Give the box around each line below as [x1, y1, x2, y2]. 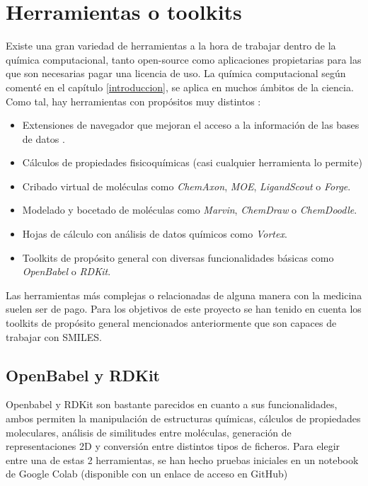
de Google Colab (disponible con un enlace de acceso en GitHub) [6, 466, 288, 481]
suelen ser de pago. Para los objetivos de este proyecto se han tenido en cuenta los [6, 301, 362, 316]
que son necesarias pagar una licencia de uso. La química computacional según [6, 66, 346, 81]
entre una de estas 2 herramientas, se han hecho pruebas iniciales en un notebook [6, 452, 359, 467]
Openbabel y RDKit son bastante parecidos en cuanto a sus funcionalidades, [6, 397, 338, 412]
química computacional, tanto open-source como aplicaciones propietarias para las [6, 52, 362, 66]
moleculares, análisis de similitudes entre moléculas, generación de [6, 424, 292, 439]
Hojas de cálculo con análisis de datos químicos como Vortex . [22, 226, 287, 241]
